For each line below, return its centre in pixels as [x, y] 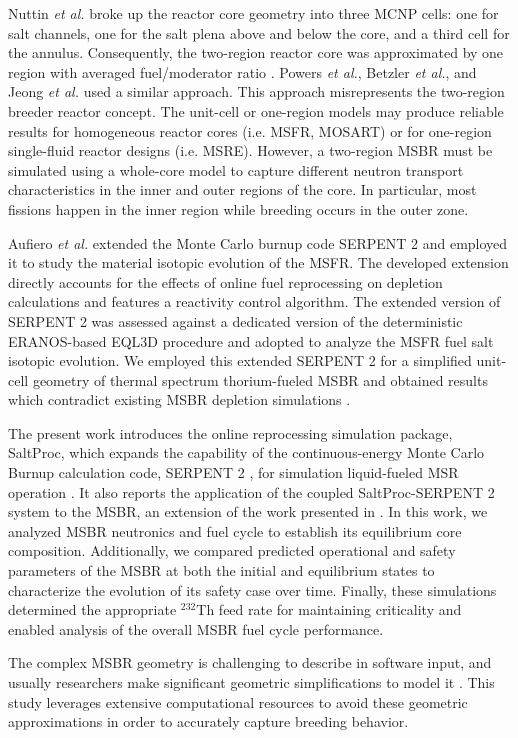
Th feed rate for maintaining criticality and [329, 609]
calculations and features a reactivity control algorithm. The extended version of [254, 301]
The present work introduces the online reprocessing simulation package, [230, 432]
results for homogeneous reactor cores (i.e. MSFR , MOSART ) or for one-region [250, 130]
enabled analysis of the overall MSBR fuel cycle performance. [196, 628]
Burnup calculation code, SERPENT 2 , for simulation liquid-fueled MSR [233, 472]
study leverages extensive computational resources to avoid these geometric [238, 701]
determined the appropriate [92, 609]
